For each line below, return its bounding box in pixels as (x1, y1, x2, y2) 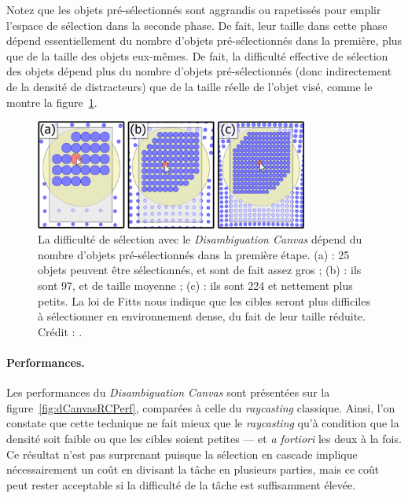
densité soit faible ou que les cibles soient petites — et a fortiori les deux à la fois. (6, 430, 402, 446)
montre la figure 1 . (6, 93, 97, 110)
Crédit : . (38, 323, 83, 339)
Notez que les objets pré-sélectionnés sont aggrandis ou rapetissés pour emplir (6, 2, 381, 17)
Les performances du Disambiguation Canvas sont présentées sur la (6, 384, 330, 401)
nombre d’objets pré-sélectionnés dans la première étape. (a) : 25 (38, 246, 350, 262)
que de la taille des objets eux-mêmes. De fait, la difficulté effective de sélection (6, 47, 388, 64)
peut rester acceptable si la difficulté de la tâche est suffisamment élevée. (6, 476, 356, 493)
